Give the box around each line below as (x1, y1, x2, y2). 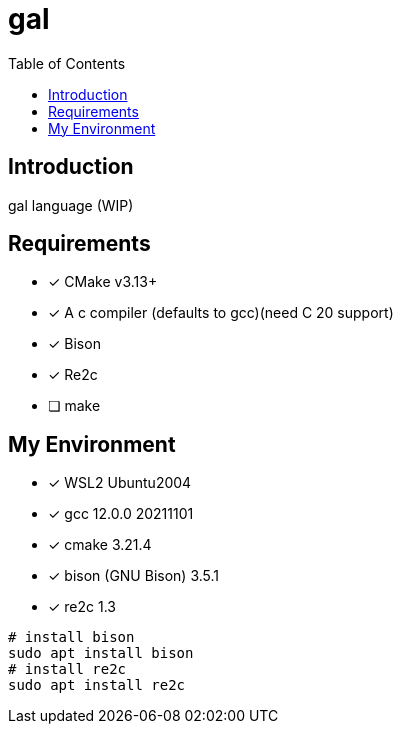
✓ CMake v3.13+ (48, 273, 158, 291)
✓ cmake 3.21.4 (48, 536, 152, 554)
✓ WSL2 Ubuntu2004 (48, 474, 192, 492)
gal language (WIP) (8, 196, 134, 214)
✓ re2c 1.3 (48, 598, 116, 616)
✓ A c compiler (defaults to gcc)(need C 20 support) (48, 304, 394, 322)
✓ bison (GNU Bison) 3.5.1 (48, 567, 219, 585)
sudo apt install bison (8, 645, 194, 662)
